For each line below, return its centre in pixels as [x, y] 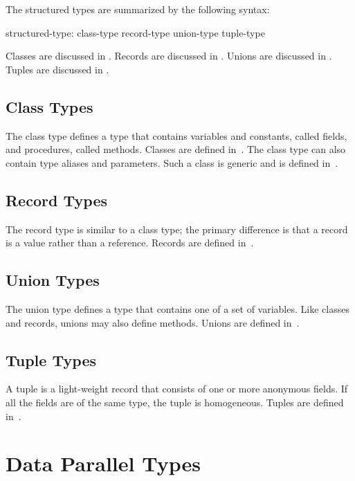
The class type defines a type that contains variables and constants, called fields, [176, 135]
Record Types [56, 200]
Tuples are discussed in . [57, 69]
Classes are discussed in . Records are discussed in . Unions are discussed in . [169, 56]
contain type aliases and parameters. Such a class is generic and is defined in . [172, 162]
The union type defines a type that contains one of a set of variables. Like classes [177, 308]
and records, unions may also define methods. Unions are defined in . [153, 322]
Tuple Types [51, 360]
